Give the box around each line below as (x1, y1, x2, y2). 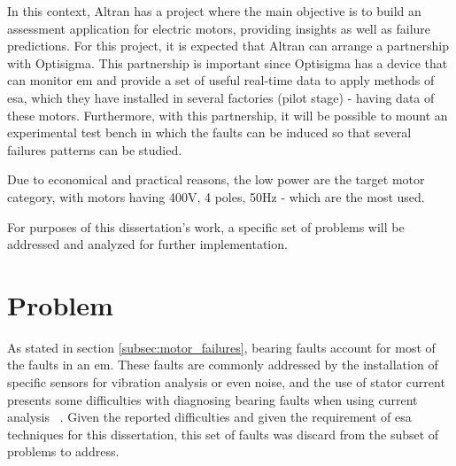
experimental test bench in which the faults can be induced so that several (7, 123, 412, 142)
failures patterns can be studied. (7, 140, 182, 159)
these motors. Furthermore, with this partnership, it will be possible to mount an (7, 105, 448, 124)
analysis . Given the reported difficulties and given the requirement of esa (7, 408, 412, 426)
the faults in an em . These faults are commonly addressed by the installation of (7, 355, 438, 374)
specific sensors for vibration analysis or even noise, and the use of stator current (7, 373, 445, 392)
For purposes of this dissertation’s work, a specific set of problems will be (7, 217, 405, 236)
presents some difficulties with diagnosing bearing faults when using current (7, 390, 418, 408)
